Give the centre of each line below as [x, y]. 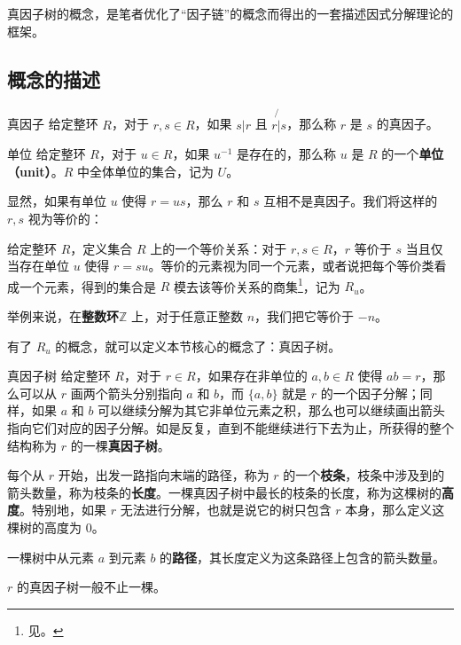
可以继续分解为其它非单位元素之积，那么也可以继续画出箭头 [272, 410]
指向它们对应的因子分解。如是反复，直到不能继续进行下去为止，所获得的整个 [230, 427]
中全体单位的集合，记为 [145, 171]
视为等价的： [65, 218]
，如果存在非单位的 [251, 376]
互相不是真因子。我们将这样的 [351, 201]
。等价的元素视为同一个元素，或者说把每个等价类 [291, 266]
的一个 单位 [413, 154]
